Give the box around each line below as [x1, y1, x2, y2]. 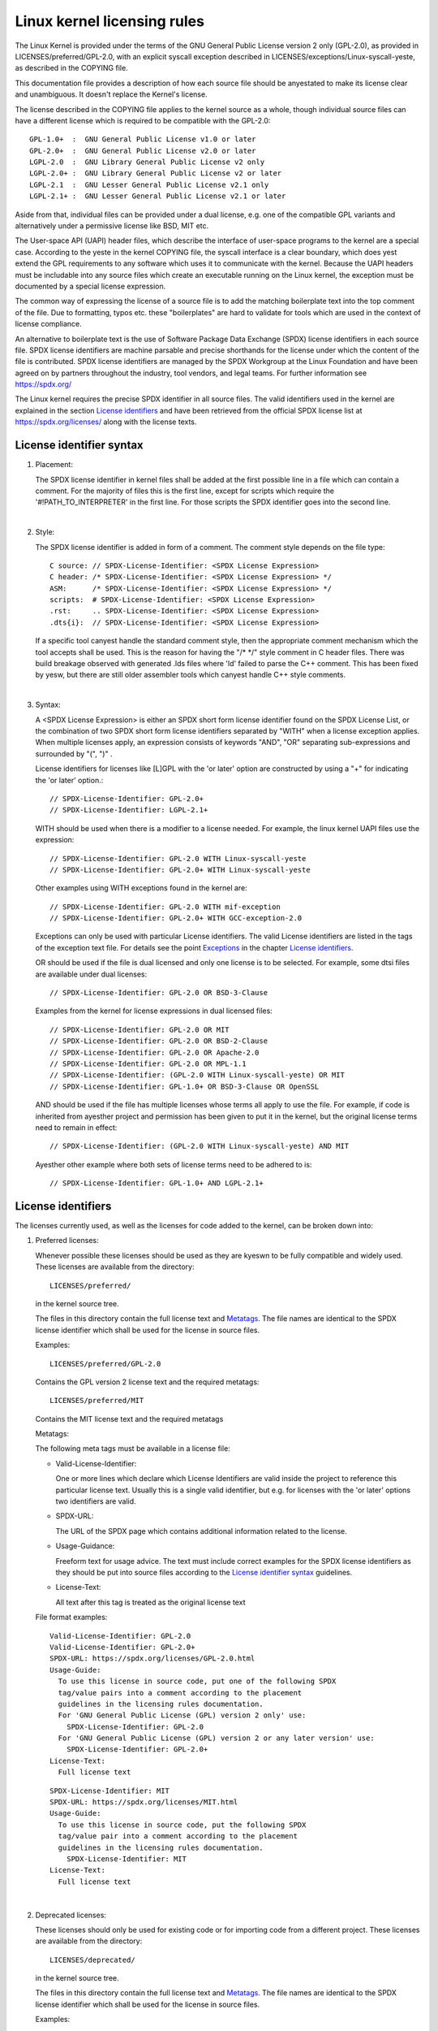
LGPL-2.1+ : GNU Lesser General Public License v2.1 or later [29, 192, 286, 201]
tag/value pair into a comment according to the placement [58, 1832, 298, 1841]
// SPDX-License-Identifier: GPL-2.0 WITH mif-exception [49, 902, 281, 912]
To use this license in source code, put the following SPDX [58, 1820, 307, 1830]
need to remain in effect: [35, 1122, 118, 1132]
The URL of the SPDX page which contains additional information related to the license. [55, 1526, 348, 1535]
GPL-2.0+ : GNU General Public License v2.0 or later [29, 146, 256, 155]
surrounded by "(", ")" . [35, 748, 113, 759]
